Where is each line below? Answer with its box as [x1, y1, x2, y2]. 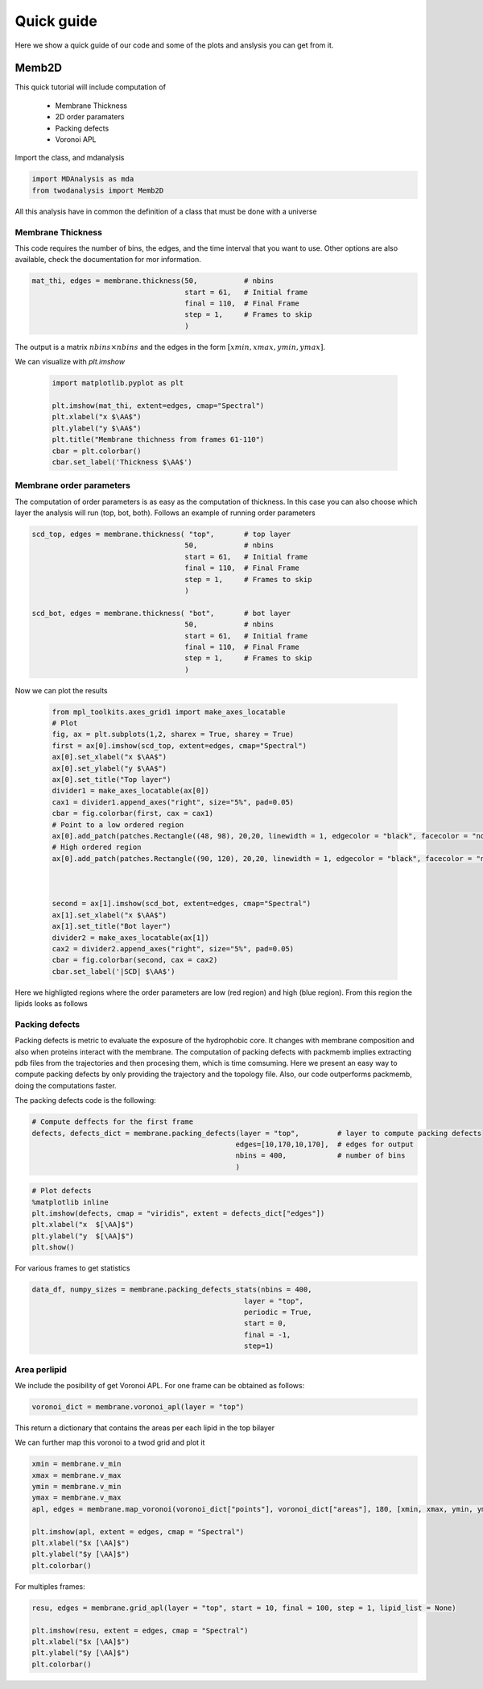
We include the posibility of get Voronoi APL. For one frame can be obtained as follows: [14, 1380, 305, 1390]
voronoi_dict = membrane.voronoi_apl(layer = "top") [31, 1402, 245, 1411]
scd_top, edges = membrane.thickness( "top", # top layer [31, 530, 291, 539]
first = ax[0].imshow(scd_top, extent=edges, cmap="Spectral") [52, 741, 308, 750]
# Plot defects [31, 1186, 92, 1196]
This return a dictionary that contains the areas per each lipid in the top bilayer [14, 1423, 275, 1433]
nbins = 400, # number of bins [235, 1151, 406, 1160]
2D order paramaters [55, 112, 125, 122]
